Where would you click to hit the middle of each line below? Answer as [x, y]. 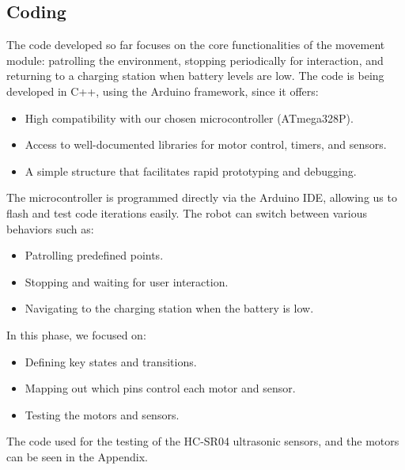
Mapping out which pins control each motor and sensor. [160, 388]
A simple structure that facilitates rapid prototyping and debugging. [191, 171]
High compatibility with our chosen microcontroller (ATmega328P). [189, 117]
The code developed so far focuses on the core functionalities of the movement [196, 45]
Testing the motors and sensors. [102, 414]
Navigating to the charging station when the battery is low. [169, 308]
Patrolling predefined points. [94, 255]
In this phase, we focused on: [76, 334]
